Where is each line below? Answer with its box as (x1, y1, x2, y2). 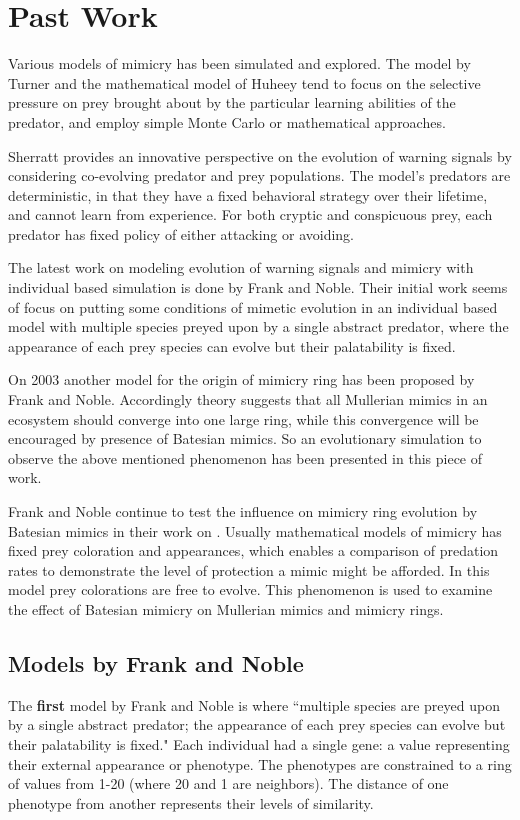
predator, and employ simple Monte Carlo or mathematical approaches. (8, 111, 446, 132)
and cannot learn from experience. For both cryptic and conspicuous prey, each (8, 204, 493, 225)
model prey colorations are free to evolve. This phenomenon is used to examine (8, 579, 493, 600)
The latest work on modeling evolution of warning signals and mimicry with (8, 257, 474, 278)
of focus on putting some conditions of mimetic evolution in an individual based (8, 296, 498, 317)
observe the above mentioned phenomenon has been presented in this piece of (8, 447, 483, 468)
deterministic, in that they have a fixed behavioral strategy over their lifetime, (8, 184, 488, 205)
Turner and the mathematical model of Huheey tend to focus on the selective (8, 72, 481, 93)
